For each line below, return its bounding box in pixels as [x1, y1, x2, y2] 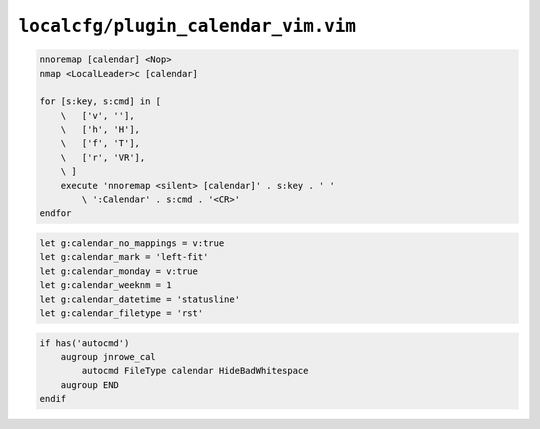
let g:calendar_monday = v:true [39, 265, 199, 277]
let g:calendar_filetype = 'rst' [39, 307, 204, 319]
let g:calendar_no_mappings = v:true [39, 238, 225, 249]
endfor [39, 208, 72, 219]
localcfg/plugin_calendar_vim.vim [18, 15, 357, 37]
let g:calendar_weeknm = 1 [39, 280, 172, 291]
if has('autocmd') [39, 337, 130, 349]
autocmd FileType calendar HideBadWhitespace [81, 365, 309, 377]
